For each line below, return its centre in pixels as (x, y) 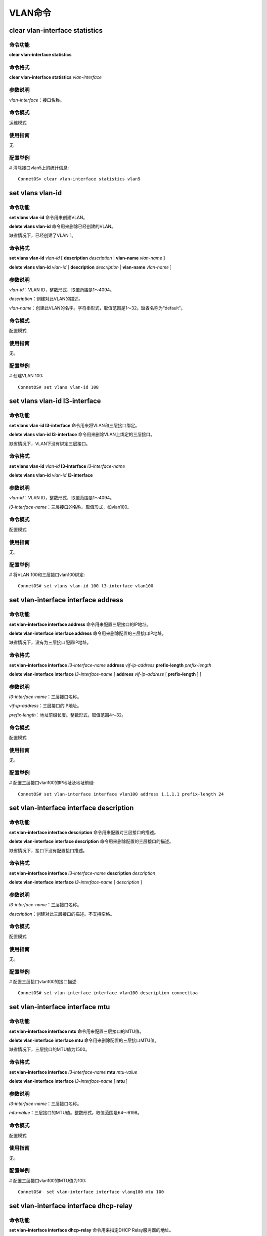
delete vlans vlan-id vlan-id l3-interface (51, 475)
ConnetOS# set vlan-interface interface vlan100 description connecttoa (108, 993)
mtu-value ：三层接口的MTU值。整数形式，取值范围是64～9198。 (75, 1113)
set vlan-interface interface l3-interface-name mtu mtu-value (73, 1072)
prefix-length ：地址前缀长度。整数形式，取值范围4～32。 (67, 715)
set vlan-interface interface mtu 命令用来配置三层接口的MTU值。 (77, 1031)
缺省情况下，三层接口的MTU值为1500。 (49, 1049)
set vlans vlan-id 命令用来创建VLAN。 (48, 217)
